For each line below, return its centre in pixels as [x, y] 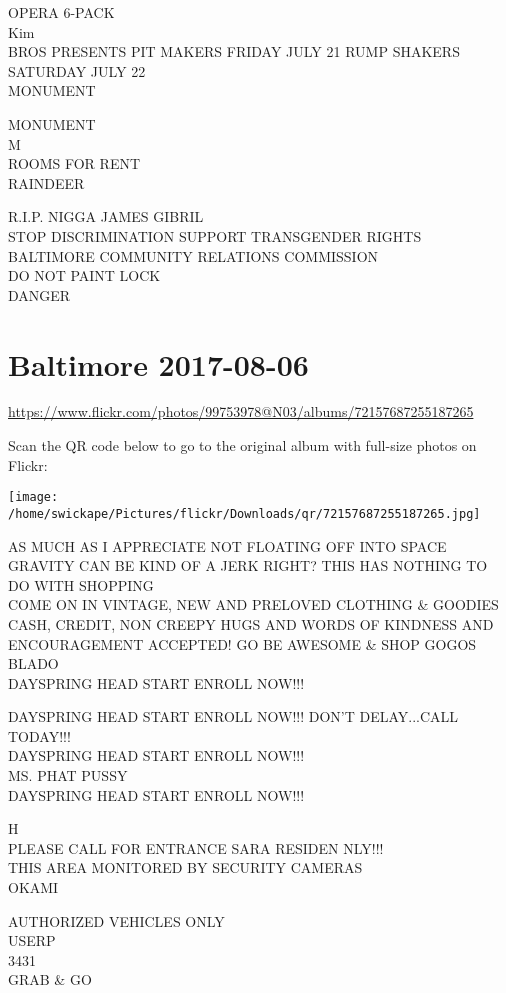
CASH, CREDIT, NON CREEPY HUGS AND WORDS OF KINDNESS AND [251, 623]
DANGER [39, 294]
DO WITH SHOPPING [81, 584]
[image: [33, 497]
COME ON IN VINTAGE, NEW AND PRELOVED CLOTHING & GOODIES [253, 604]
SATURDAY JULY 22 [77, 70]
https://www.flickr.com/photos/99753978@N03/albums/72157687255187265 [241, 411]
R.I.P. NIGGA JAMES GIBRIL [106, 216]
